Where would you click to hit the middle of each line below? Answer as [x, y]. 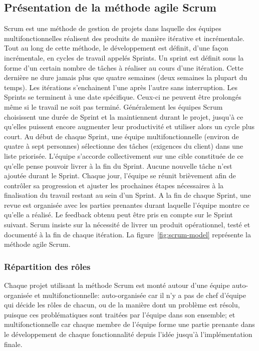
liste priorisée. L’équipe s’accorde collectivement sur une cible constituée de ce [124, 155]
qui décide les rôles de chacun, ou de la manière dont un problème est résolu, [122, 305]
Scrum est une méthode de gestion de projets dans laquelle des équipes [113, 28]
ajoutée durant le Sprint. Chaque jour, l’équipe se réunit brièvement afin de [120, 175]
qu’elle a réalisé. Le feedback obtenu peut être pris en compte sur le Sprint [118, 215]
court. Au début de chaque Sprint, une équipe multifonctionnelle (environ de [121, 136]
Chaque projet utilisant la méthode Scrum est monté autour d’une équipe [117, 285]
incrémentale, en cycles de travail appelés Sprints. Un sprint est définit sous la [124, 57]
